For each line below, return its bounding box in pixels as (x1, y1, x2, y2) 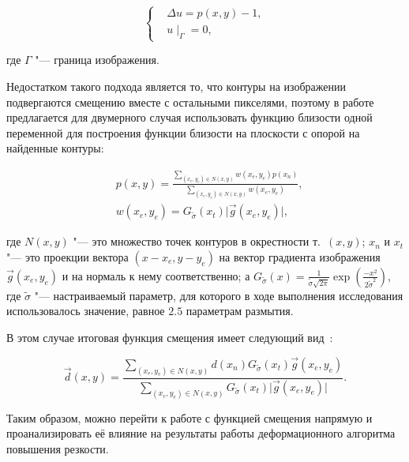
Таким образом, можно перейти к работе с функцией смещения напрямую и (6, 409, 373, 426)
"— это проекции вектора (6, 248, 129, 265)
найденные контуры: (6, 140, 104, 156)
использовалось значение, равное (6, 302, 165, 319)
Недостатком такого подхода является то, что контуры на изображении (6, 77, 346, 94)
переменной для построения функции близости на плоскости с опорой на (6, 124, 360, 141)
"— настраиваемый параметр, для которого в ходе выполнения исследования (34, 287, 403, 303)
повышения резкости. (6, 440, 109, 456)
